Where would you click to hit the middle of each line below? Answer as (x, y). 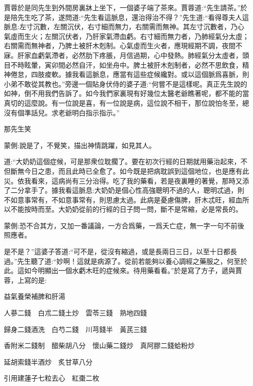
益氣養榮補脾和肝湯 (35, 296)
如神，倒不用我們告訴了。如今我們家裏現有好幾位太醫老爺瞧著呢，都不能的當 (126, 93)
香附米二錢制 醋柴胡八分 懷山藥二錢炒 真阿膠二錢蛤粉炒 (99, 345)
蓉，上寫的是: (25, 280)
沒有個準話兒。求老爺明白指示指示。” (62, 112)
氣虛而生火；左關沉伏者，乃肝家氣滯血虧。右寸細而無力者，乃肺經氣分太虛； (126, 36)
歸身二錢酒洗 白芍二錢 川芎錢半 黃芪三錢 (75, 329)
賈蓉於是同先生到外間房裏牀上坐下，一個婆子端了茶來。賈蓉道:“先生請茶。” (122, 7)
